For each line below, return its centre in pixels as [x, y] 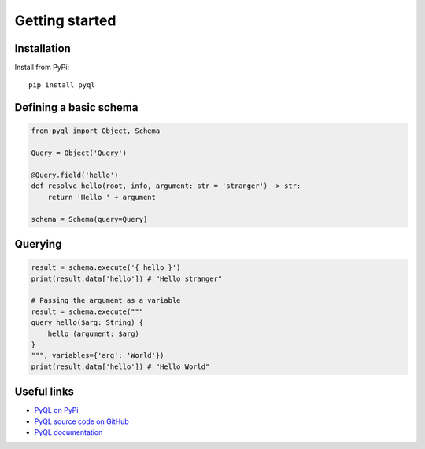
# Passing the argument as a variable [106, 300]
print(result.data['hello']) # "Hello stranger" [127, 278]
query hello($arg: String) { [87, 323]
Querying [38, 244]
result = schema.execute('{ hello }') [106, 268]
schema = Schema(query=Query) [89, 219]
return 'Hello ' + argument [102, 197]
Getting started [65, 20]
